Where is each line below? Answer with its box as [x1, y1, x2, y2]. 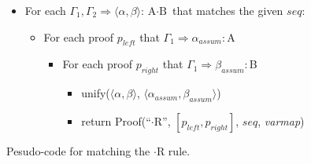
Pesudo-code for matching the [6, 142, 150, 159]
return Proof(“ [81, 112, 151, 129]
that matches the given [172, 2, 283, 18]
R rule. [156, 142, 191, 159]
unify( [81, 85, 110, 101]
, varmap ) [257, 112, 305, 129]
